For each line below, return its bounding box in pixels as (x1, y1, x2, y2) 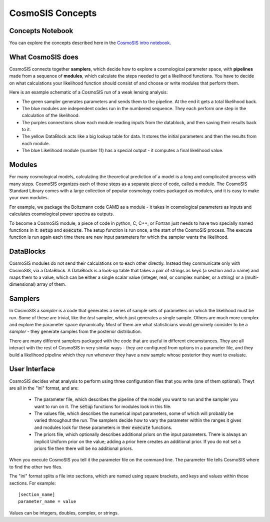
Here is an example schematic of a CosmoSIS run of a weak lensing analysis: (9, 89, 168, 95)
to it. (21, 127, 31, 133)
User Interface (9, 365, 55, 373)
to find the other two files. (9, 463, 62, 470)
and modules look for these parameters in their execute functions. (34, 424, 172, 430)
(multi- (244, 274, 259, 280)
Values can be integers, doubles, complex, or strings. (9, 509, 119, 515)
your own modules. (9, 195, 49, 201)
